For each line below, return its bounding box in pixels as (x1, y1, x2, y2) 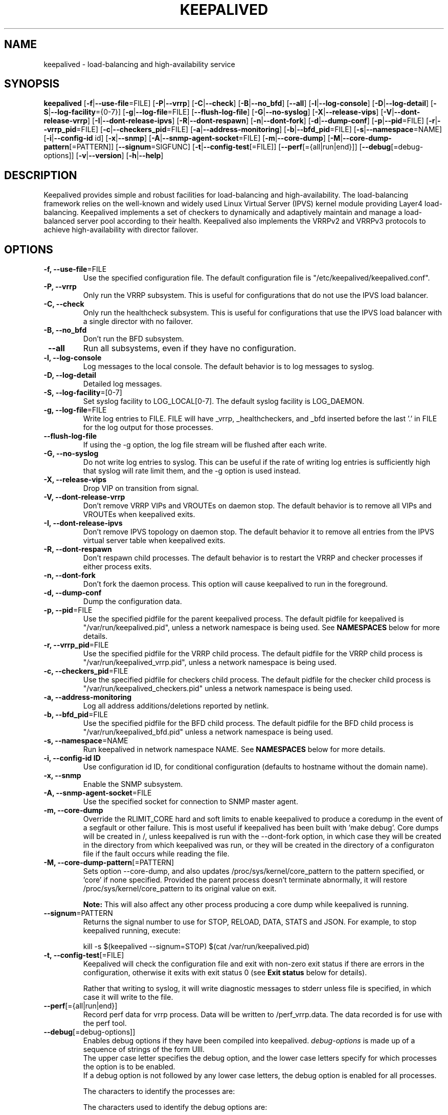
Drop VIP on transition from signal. (83, 484, 199, 493)
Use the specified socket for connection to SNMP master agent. (83, 797, 298, 806)
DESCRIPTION (4, 168, 77, 182)
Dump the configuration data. (83, 597, 182, 606)
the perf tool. (83, 1019, 127, 1028)
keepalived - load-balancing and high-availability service (43, 59, 235, 69)
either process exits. (83, 562, 152, 571)
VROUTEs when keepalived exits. (83, 510, 195, 519)
